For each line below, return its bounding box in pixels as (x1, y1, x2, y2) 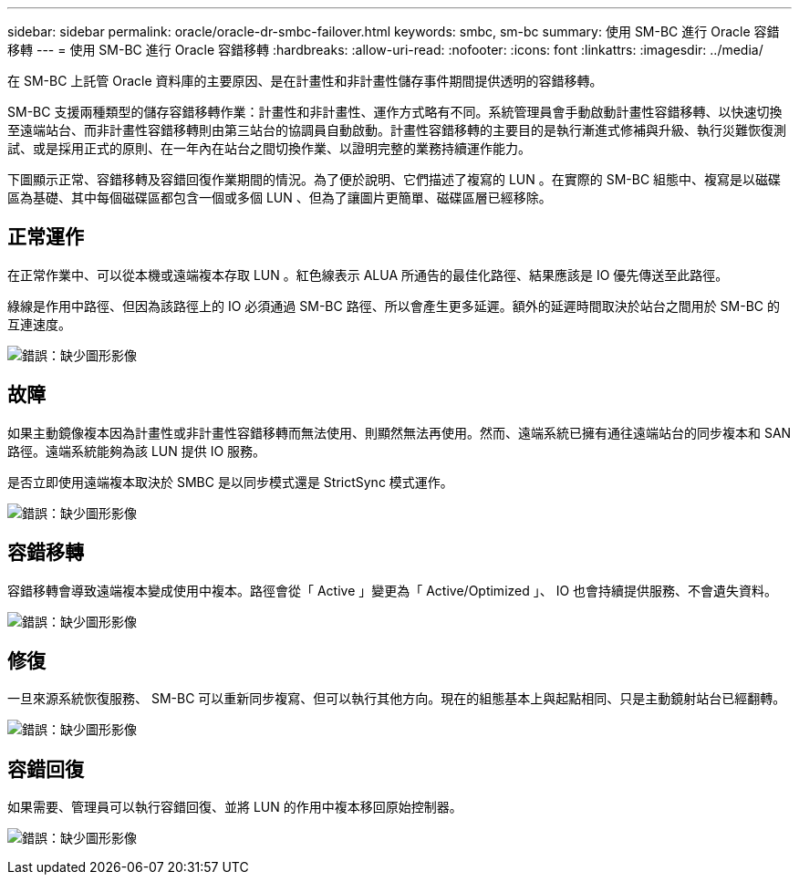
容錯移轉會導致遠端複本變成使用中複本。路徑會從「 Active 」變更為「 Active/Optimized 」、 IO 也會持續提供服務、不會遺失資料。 (7, 582, 778, 598)
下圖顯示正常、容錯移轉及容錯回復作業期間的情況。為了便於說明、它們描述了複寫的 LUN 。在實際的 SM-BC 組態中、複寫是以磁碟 (7, 171, 782, 187)
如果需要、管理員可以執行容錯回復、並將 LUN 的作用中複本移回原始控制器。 (7, 799, 462, 815)
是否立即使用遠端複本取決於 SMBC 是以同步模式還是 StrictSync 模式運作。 (7, 473, 453, 490)
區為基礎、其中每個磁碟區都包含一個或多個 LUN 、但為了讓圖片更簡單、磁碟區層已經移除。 (7, 190, 552, 205)
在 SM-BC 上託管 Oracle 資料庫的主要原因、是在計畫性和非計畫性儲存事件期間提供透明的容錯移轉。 (7, 73, 603, 88)
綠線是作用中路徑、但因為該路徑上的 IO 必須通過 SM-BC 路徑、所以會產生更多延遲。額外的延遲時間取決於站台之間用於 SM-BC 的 (7, 297, 780, 314)
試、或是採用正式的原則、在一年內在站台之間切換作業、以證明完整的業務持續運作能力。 (7, 140, 531, 156)
